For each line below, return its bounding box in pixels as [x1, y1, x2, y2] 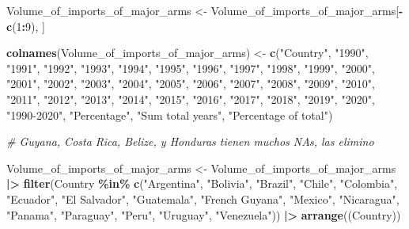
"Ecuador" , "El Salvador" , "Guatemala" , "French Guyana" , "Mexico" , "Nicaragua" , [6, 190, 400, 207]
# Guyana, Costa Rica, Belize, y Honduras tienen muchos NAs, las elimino [6, 133, 374, 150]
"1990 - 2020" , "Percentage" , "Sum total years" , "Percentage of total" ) [6, 106, 333, 123]
